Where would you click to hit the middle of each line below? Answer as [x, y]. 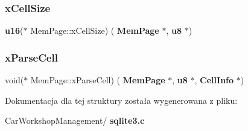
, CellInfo [214, 80]
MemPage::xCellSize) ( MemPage [95, 30]
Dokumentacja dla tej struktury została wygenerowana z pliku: [121, 100]
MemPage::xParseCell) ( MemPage [98, 80]
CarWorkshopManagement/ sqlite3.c [75, 120]
